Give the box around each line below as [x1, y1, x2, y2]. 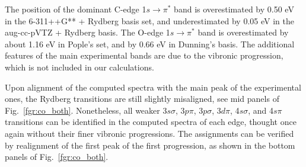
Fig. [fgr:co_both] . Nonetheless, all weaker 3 [5, 104, 167, 116]
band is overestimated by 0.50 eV [174, 3, 294, 15]
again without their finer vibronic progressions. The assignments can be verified [5, 127, 294, 139]
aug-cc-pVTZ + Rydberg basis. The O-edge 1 [5, 26, 170, 38]
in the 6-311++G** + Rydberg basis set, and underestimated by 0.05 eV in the [5, 14, 294, 27]
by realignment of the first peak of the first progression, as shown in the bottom [5, 139, 295, 151]
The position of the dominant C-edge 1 [5, 3, 146, 15]
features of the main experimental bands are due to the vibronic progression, [5, 49, 283, 62]
